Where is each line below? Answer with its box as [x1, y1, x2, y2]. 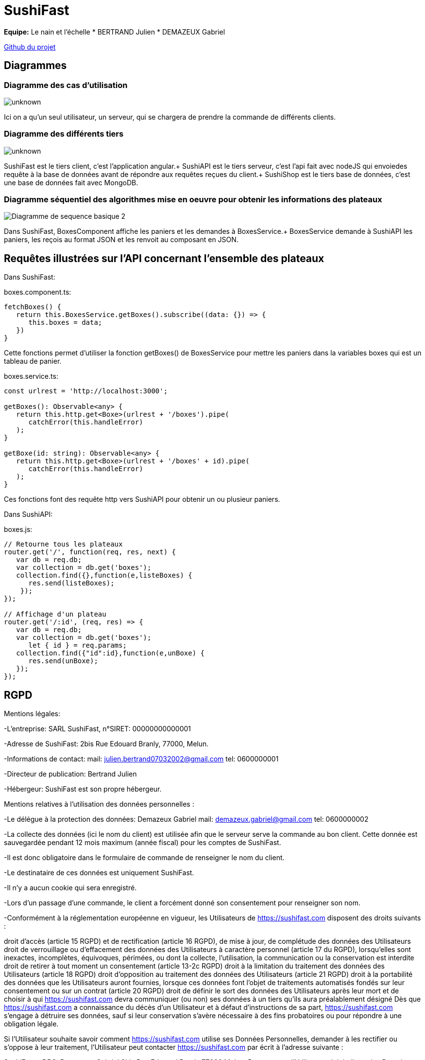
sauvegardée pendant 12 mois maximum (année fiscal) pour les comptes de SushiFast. [4, 838, 281, 847]
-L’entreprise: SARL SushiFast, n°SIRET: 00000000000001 [4, 724, 191, 733]
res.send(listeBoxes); [28, 579, 115, 587]
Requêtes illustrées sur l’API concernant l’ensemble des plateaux [4, 252, 324, 265]
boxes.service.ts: [4, 372, 58, 381]
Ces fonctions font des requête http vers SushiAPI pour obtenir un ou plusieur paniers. [4, 495, 280, 504]
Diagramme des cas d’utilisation [4, 80, 128, 90]
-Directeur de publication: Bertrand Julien [4, 770, 137, 778]
